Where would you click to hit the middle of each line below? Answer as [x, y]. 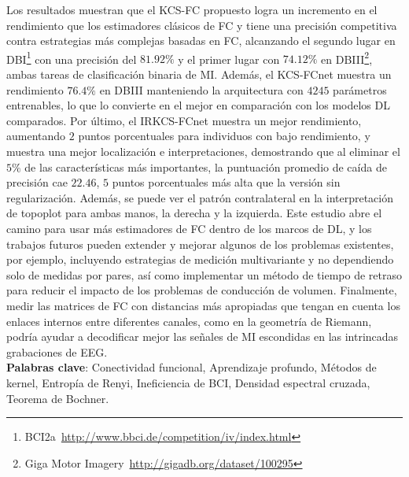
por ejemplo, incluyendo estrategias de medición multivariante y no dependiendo [200, 259]
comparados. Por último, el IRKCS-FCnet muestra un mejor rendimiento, [184, 120]
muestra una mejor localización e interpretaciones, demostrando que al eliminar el [203, 151]
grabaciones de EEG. [57, 351]
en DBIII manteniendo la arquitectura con [201, 89]
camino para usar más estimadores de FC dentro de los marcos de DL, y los [189, 228]
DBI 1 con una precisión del [72, 57]
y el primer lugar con [229, 59]
